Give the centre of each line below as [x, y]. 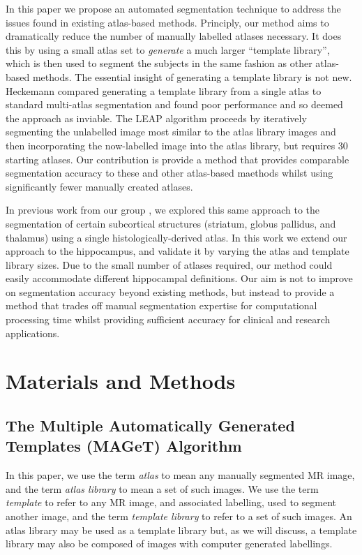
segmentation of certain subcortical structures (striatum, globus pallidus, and [171, 223]
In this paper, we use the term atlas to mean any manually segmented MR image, [180, 475]
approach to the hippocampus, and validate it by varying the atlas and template [178, 251]
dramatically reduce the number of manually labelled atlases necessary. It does [174, 36]
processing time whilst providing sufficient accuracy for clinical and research [168, 319]
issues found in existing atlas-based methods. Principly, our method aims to [167, 22]
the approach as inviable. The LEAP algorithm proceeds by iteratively [156, 118]
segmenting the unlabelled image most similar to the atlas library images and [171, 132]
